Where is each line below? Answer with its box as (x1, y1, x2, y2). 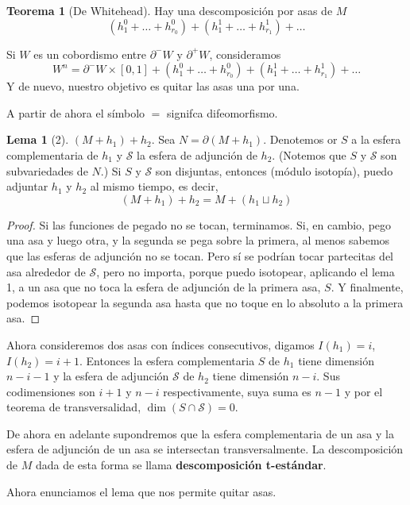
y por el (344, 383, 383, 399)
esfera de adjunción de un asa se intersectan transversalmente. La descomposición (6, 441, 404, 457)
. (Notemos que (272, 146, 346, 163)
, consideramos (209, 45, 281, 62)
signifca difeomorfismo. (167, 104, 278, 121)
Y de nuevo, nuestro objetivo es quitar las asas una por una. (6, 78, 300, 94)
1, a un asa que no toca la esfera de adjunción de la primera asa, (6, 279, 321, 295)
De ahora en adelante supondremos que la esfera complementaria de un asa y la (6, 425, 394, 441)
